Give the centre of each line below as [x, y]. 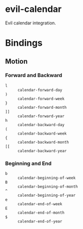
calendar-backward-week [42, 133]
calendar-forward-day [40, 90]
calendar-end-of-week [40, 204]
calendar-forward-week [41, 99]
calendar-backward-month [43, 142]
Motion [16, 61]
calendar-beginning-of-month [48, 187]
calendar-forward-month [42, 107]
